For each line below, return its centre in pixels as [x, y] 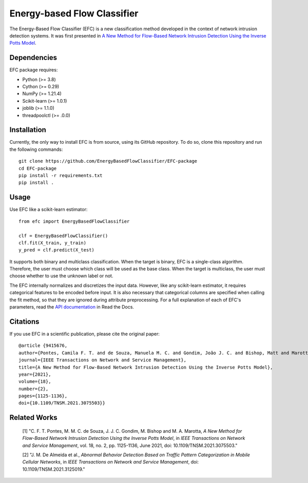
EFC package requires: [34, 70]
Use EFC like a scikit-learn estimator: [49, 209]
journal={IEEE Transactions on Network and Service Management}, [103, 360]
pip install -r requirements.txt [61, 176]
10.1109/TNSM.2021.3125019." [54, 469]
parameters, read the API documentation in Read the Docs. [72, 307]
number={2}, [34, 389]
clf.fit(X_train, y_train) [53, 243]
